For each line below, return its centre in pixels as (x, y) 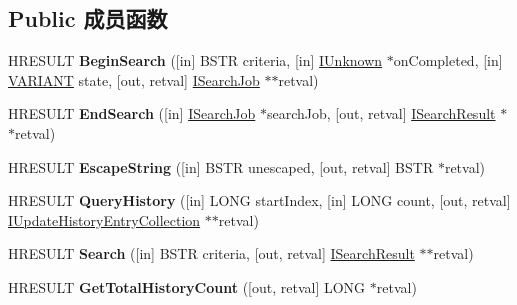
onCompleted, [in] (448, 60)
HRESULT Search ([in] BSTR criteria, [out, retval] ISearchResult (211, 253)
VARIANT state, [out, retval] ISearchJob (134, 79)
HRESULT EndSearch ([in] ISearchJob (132, 113)
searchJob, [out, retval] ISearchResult (381, 113)
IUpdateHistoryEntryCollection (104, 219)
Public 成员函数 (88, 18)
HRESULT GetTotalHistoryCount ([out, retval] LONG (187, 286)
